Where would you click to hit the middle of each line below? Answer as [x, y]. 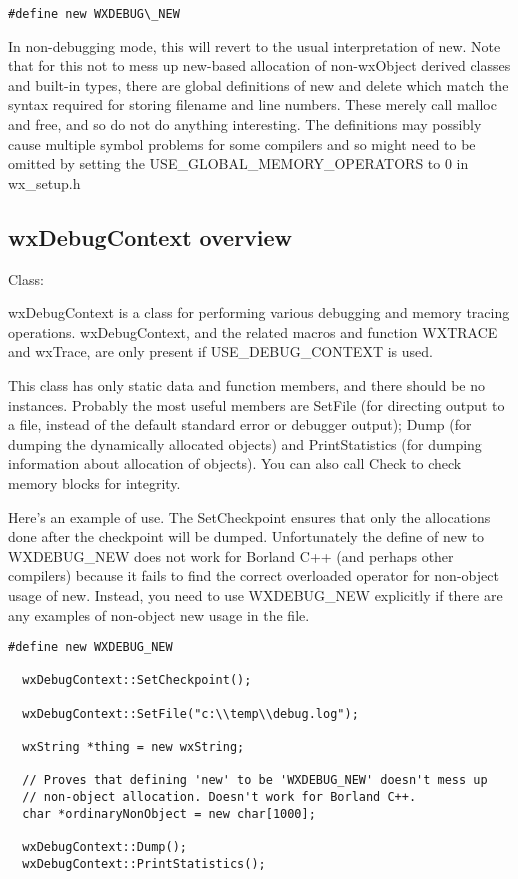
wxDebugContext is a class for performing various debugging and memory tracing [259, 312]
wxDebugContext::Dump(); [104, 846]
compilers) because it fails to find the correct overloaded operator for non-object [253, 575]
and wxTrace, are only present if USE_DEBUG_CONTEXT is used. [220, 351]
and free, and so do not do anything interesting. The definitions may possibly [245, 124]
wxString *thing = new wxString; [133, 747]
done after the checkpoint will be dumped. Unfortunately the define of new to [246, 536]
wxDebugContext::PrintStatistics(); [144, 863]
